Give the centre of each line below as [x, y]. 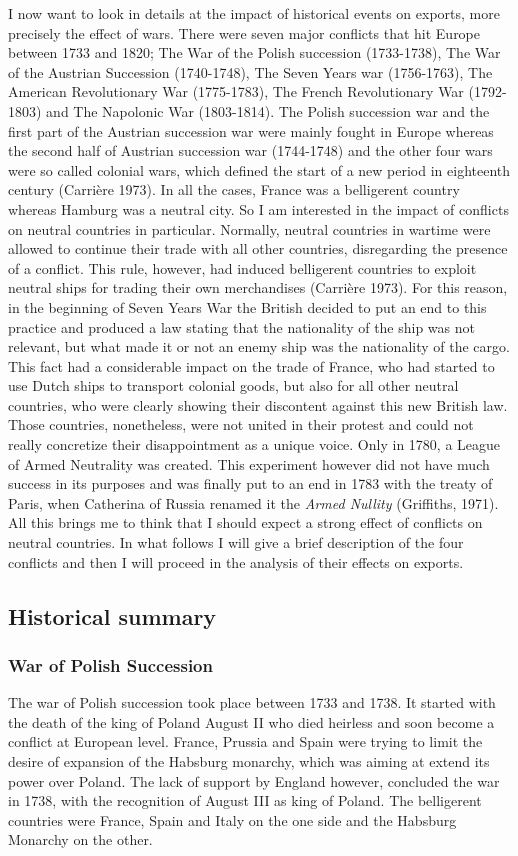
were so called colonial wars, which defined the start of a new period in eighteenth [259, 169]
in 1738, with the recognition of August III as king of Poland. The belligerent [245, 800]
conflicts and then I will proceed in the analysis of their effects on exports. [236, 561]
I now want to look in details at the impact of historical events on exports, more [254, 13]
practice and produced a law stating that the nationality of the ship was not [241, 326]
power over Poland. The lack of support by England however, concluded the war [254, 780]
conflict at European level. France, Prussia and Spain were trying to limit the [245, 741]
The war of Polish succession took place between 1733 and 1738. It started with [252, 702]
